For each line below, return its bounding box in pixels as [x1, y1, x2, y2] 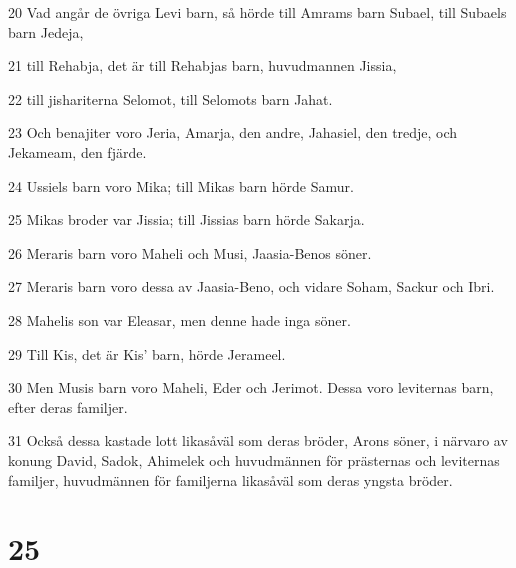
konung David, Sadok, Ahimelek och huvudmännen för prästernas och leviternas [8, 449, 500, 470]
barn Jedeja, [8, 21, 84, 42]
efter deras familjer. [8, 396, 128, 417]
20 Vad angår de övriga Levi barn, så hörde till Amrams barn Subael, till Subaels [8, 2, 507, 22]
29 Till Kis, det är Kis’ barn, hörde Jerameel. [8, 343, 286, 364]
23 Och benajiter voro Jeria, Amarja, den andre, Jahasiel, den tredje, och [8, 122, 458, 143]
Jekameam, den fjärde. [8, 141, 147, 162]
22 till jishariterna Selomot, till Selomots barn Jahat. [8, 88, 333, 109]
